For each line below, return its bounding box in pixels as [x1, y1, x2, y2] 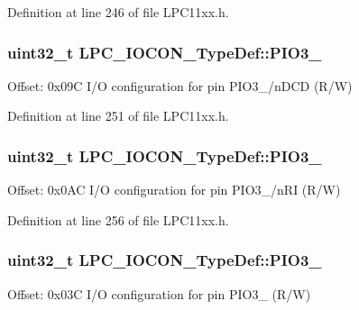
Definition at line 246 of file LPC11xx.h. [7, 3, 229, 21]
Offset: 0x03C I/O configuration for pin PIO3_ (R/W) [7, 284, 311, 303]
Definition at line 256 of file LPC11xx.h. [7, 210, 229, 229]
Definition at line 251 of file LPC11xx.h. [7, 106, 229, 125]
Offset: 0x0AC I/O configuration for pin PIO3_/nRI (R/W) [7, 180, 341, 199]
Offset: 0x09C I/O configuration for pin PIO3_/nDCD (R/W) [7, 76, 353, 95]
